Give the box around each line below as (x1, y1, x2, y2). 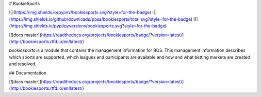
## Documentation (9, 70, 47, 76)
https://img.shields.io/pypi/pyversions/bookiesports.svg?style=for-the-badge (10, 23, 165, 29)
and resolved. (9, 61, 36, 67)
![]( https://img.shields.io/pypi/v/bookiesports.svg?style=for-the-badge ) (9, 10, 151, 15)
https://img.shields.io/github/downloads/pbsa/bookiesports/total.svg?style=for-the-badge (10, 16, 191, 22)
